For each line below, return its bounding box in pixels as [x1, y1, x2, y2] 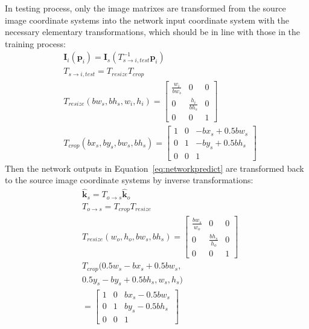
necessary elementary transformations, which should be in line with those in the [5, 25, 301, 38]
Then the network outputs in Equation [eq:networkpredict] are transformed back [5, 161, 304, 174]
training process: [5, 37, 66, 50]
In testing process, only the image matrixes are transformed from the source [5, 2, 286, 14]
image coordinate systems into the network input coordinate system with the [5, 13, 290, 26]
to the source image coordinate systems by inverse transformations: [5, 174, 253, 186]
